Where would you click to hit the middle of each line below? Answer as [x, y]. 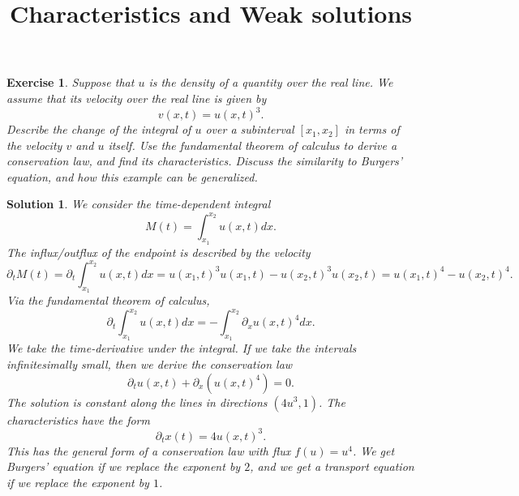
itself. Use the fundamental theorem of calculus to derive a [253, 145]
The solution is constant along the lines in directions [137, 402]
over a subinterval [250, 129]
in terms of [372, 129]
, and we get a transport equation [332, 466]
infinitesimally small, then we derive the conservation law [150, 363]
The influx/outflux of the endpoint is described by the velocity [159, 252]
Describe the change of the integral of [99, 129]
